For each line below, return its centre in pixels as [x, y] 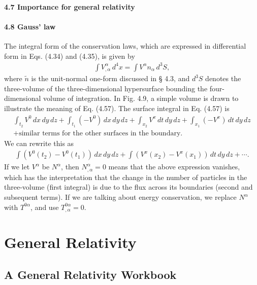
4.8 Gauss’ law [30, 26]
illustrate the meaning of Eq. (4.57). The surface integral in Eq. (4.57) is [117, 108]
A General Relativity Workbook [90, 274]
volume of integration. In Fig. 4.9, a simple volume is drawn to [141, 98]
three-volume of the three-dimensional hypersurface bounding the [106, 88]
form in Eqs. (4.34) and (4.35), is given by [70, 56]
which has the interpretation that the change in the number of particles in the [126, 177]
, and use [45, 207]
